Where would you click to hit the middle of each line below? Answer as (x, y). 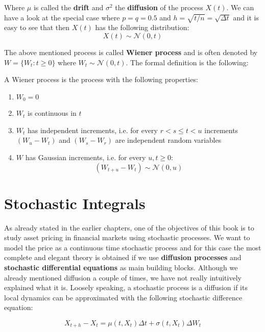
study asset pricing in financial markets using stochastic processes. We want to (127, 237)
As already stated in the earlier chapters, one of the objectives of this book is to (129, 227)
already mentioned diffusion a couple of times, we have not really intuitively (123, 277)
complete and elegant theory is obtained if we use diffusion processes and (123, 257)
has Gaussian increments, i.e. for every (86, 157)
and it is (246, 17)
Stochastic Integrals (75, 203)
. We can (240, 7)
